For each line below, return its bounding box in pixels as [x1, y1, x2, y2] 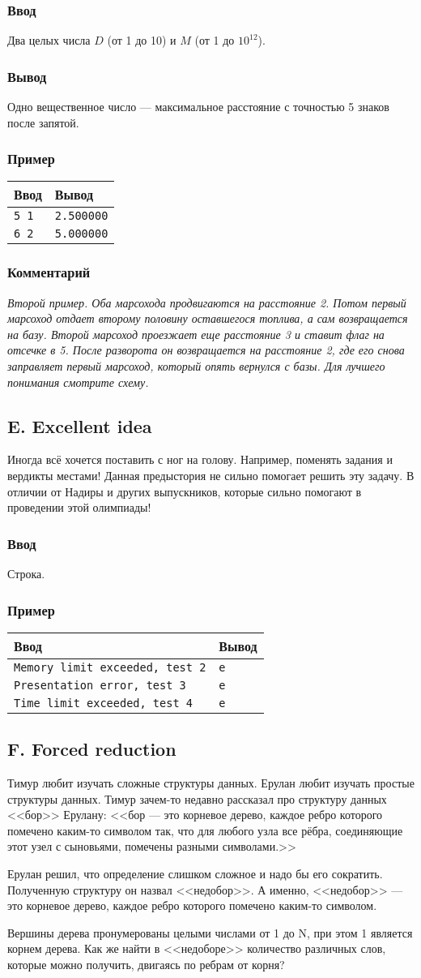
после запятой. [7, 114, 79, 131]
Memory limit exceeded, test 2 [14, 660, 206, 674]
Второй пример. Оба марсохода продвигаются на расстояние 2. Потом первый [7, 294, 406, 311]
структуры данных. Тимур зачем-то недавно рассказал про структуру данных [7, 790, 387, 807]
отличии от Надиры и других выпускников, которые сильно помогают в [7, 483, 362, 500]
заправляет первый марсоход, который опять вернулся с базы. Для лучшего [7, 358, 385, 375]
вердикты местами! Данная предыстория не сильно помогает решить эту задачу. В [7, 467, 415, 484]
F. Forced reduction [7, 736, 176, 761]
